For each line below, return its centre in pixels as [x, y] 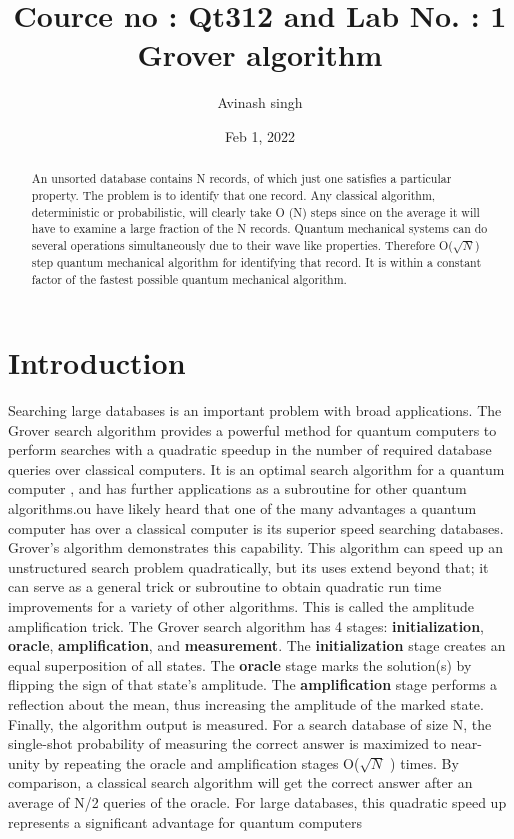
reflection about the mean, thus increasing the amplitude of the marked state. [246, 704]
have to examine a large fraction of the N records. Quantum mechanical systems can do [259, 228]
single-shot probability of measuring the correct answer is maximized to [227, 743]
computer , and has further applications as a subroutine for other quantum [237, 488]
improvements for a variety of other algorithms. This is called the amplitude [241, 606]
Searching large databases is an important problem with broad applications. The [255, 410]
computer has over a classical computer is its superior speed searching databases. [256, 527]
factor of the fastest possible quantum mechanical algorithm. [189, 278]
